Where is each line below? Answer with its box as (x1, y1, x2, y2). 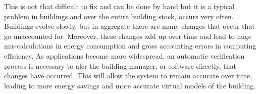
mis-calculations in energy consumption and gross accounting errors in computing (4, 40, 256, 51)
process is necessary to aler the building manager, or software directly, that (4, 60, 236, 71)
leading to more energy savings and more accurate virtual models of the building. (4, 80, 256, 90)
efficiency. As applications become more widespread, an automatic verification (4, 50, 245, 61)
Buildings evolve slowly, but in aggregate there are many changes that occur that (4, 21, 255, 31)
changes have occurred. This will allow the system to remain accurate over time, (4, 70, 252, 81)
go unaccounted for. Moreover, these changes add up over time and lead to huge (4, 30, 251, 41)
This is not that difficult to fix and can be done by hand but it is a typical (4, 1, 235, 11)
